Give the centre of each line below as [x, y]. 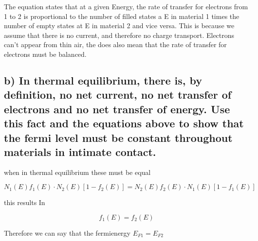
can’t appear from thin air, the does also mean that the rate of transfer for [115, 44]
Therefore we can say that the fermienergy [67, 232]
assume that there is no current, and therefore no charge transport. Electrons [119, 35]
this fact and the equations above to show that [124, 123]
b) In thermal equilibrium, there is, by [103, 80]
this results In [25, 202]
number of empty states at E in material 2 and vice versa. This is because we [119, 26]
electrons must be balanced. [45, 54]
